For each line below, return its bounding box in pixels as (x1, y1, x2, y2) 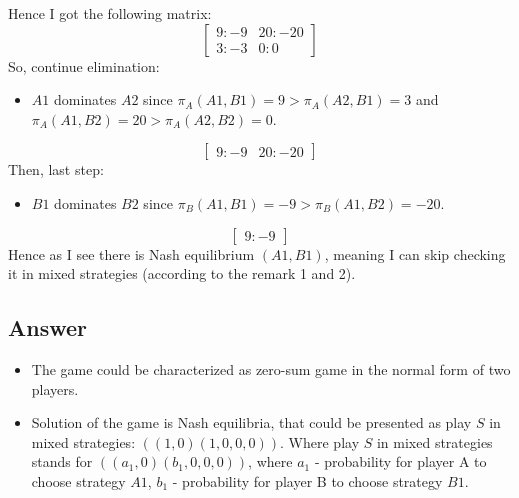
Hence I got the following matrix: (8, 3, 212, 23)
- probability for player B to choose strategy (172, 470, 443, 491)
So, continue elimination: (8, 55, 160, 76)
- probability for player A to (314, 451, 487, 472)
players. (31, 378, 79, 399)
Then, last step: (8, 159, 104, 180)
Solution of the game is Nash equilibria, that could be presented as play (31, 412, 472, 433)
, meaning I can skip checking (324, 243, 506, 264)
